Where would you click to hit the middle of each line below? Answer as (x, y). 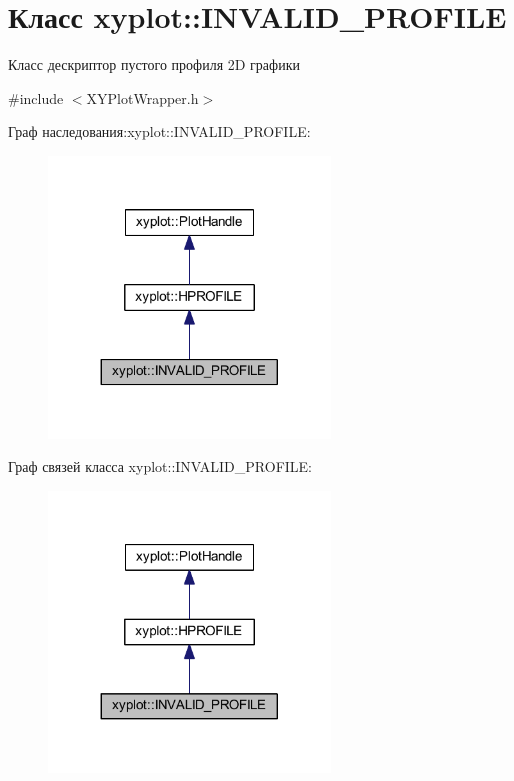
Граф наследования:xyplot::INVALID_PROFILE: (159, 131)
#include (36, 97)
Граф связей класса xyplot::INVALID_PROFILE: (160, 466)
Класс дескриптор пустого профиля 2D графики (154, 64)
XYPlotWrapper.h (142, 97)
